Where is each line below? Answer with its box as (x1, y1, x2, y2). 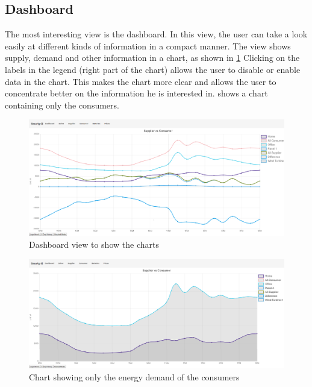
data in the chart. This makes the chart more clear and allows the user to (5, 75, 276, 87)
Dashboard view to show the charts (29, 238, 159, 251)
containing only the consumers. (5, 98, 119, 111)
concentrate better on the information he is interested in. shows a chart (5, 87, 268, 99)
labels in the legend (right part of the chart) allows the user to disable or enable (5, 63, 301, 75)
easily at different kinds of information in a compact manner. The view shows (5, 39, 291, 52)
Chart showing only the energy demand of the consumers (29, 371, 240, 383)
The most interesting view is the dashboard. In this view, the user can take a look (5, 28, 308, 40)
